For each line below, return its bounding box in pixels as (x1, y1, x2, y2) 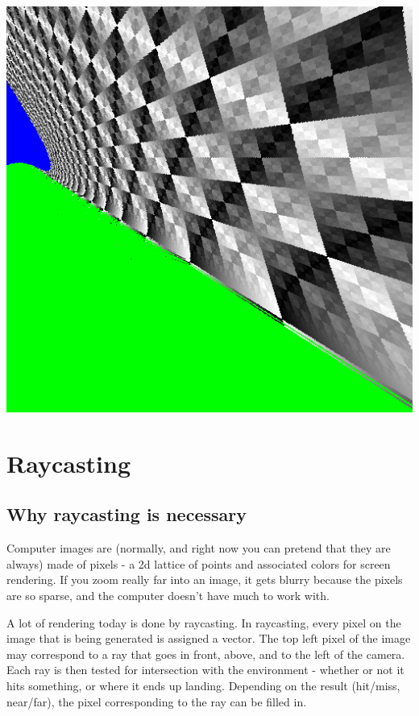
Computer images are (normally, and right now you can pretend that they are (6, 540, 391, 557)
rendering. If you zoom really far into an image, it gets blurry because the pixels (6, 571, 403, 588)
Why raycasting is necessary (6, 502, 247, 527)
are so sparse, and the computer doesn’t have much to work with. (6, 586, 330, 603)
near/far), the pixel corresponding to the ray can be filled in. (6, 693, 307, 710)
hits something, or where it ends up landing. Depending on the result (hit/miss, (6, 677, 400, 693)
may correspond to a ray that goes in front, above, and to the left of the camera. (6, 645, 405, 662)
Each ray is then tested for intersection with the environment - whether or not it (6, 661, 404, 678)
